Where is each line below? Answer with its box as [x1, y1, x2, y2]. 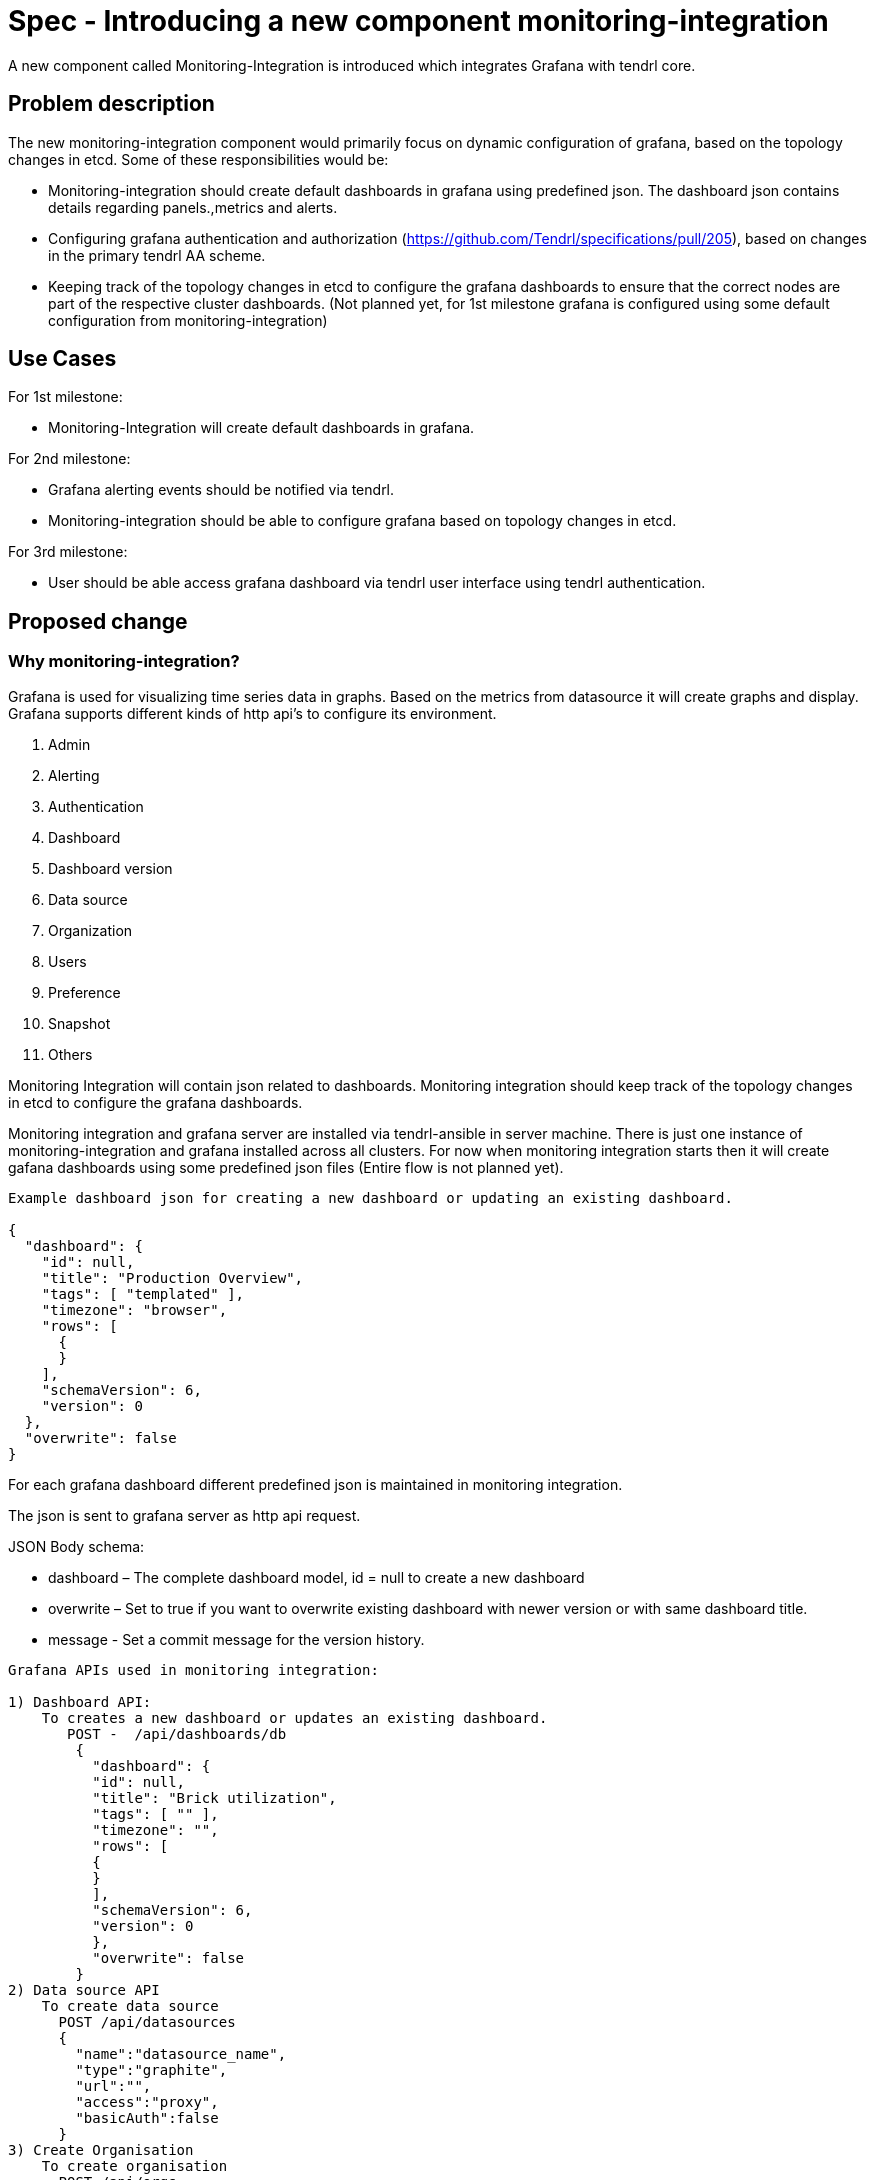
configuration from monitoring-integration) [48, 311, 328, 329]
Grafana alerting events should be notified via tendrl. [48, 481, 395, 499]
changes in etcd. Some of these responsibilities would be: [8, 150, 389, 168]
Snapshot [48, 1014, 111, 1032]
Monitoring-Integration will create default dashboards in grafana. [48, 419, 475, 437]
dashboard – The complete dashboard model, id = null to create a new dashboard [48, 1568, 585, 1586]
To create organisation [41, 2157, 228, 2174]
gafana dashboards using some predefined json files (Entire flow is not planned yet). [8, 1158, 564, 1176]
